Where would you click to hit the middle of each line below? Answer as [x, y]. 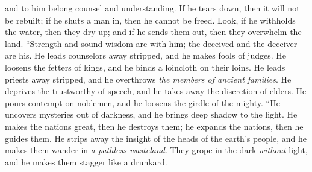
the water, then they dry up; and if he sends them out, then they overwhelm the [153, 32]
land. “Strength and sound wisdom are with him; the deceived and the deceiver [151, 43]
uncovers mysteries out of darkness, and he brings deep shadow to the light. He [151, 114]
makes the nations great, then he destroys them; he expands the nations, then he [154, 126]
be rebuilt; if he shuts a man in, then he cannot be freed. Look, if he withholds [150, 20]
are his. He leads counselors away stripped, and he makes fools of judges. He [145, 55]
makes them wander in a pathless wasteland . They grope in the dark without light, [156, 150]
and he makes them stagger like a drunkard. [86, 161]
